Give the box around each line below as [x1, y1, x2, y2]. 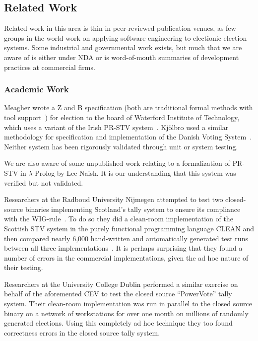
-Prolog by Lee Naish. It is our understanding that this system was [32, 167, 236, 178]
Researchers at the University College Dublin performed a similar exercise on [4, 278, 238, 289]
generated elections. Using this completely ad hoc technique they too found [4, 318, 233, 328]
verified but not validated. [4, 177, 83, 188]
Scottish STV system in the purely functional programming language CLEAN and [4, 223, 254, 233]
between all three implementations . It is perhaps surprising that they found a [4, 243, 243, 253]
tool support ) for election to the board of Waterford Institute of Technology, [4, 112, 240, 122]
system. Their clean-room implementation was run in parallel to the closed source [4, 298, 252, 309]
